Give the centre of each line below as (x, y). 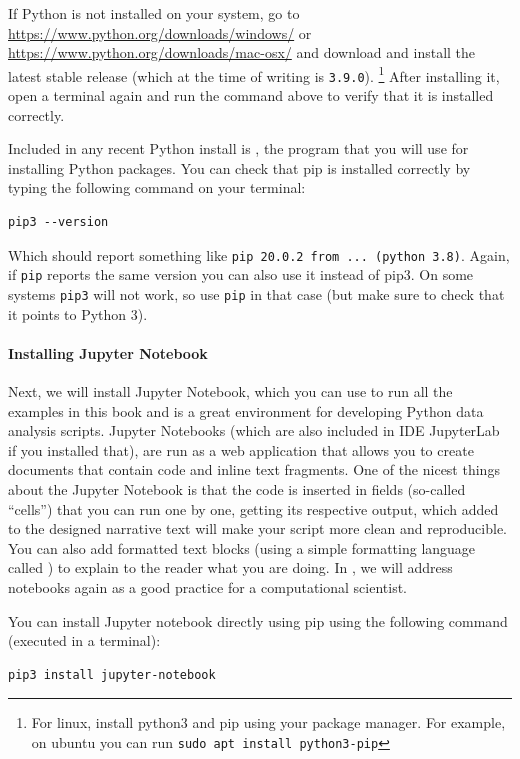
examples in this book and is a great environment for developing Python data (246, 410)
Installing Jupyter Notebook (108, 352)
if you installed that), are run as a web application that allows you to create (241, 449)
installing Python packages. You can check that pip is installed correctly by (239, 167)
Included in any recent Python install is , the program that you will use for (238, 148)
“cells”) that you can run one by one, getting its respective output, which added (253, 508)
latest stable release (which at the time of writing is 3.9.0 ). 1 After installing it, (254, 74)
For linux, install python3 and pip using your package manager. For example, (268, 722)
